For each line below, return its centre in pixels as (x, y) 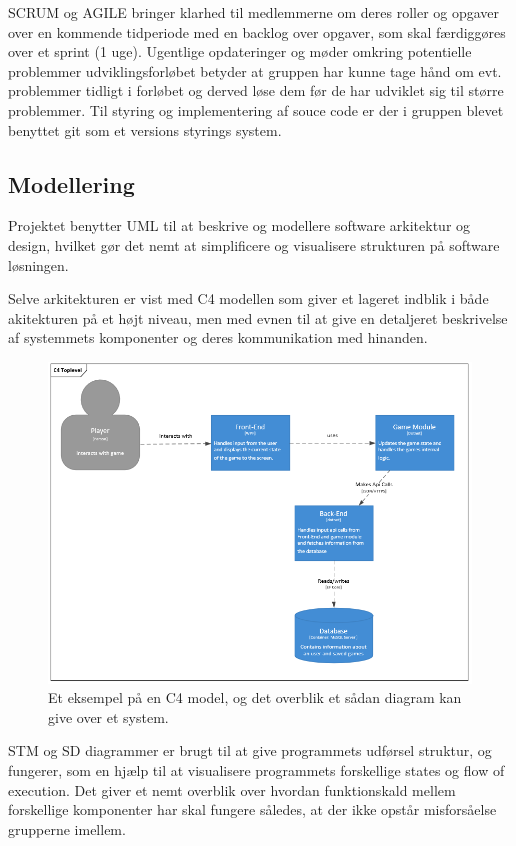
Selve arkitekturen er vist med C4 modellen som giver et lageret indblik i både (248, 298)
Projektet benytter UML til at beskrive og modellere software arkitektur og (239, 225)
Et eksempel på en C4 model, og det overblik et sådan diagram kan (255, 697)
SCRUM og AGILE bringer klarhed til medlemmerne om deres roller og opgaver (254, 12)
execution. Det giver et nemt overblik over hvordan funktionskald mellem (232, 789)
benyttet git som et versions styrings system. (145, 129)
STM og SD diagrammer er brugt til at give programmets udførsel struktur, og (250, 750)
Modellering (71, 183)
